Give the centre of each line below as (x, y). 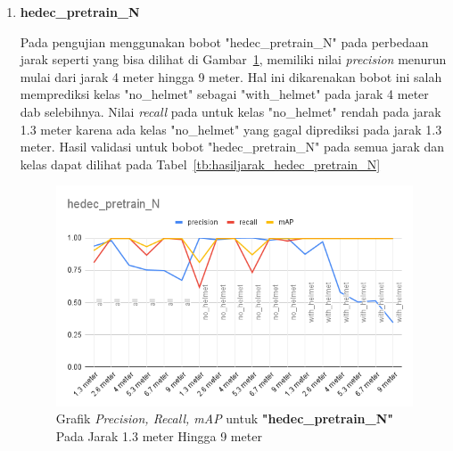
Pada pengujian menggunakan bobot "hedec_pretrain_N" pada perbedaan (224, 41)
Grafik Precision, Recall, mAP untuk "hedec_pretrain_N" (225, 418)
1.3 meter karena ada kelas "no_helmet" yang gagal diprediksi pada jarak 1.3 (231, 129)
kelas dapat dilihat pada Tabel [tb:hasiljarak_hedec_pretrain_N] (200, 164)
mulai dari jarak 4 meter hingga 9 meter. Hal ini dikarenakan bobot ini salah (231, 76)
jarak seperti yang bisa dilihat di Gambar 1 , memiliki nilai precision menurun (233, 59)
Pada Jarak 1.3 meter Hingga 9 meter (159, 435)
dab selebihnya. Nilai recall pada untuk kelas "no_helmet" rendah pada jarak (231, 111)
